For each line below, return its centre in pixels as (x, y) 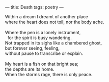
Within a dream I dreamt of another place (47, 17)
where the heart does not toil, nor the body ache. (55, 22)
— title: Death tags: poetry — (34, 7)
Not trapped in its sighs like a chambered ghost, (54, 43)
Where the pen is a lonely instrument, (43, 32)
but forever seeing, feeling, (32, 48)
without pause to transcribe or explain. (44, 53)
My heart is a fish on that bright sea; (42, 64)
